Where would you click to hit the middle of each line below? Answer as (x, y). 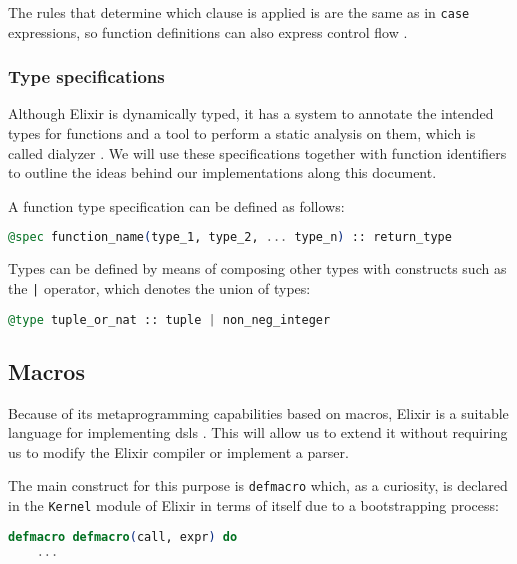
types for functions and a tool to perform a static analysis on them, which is (242, 133)
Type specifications (86, 76)
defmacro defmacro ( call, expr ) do (123, 536)
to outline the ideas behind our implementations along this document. (222, 172)
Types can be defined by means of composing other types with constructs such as (257, 268)
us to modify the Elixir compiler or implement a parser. (178, 451)
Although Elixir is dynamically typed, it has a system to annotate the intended (251, 113)
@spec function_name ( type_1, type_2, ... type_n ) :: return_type (230, 237)
